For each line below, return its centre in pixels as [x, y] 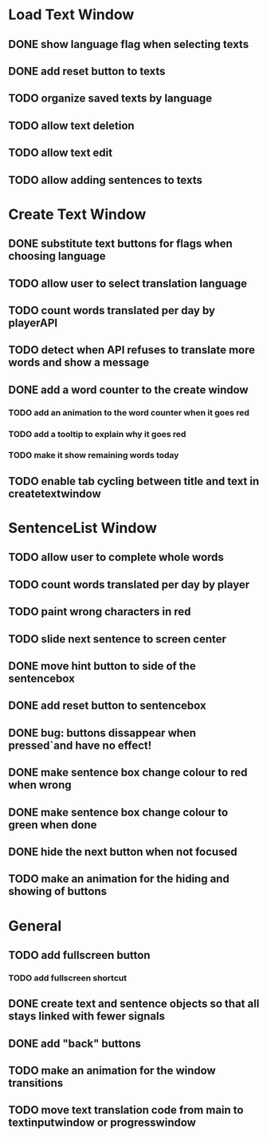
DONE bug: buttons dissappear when [102, 733]
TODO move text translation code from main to [126, 1110]
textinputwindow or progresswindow [102, 1123]
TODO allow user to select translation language [128, 283]
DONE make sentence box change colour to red [128, 773]
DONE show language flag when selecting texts [129, 44]
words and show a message [79, 362]
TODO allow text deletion [71, 125]
